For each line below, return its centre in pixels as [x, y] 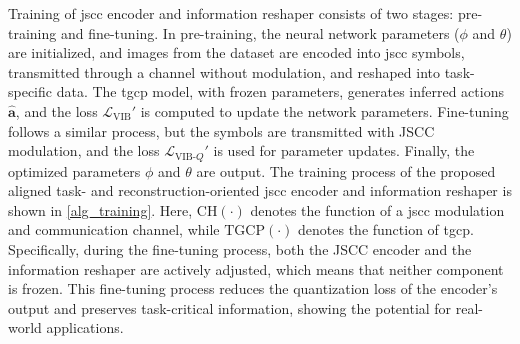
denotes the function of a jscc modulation [377, 209]
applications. [85, 327]
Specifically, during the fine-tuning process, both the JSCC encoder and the [240, 248]
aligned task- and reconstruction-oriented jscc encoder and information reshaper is [260, 190]
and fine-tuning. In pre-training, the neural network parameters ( [260, 32]
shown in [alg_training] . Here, [100, 209]
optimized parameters [74, 170]
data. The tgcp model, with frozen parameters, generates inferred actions [280, 91]
